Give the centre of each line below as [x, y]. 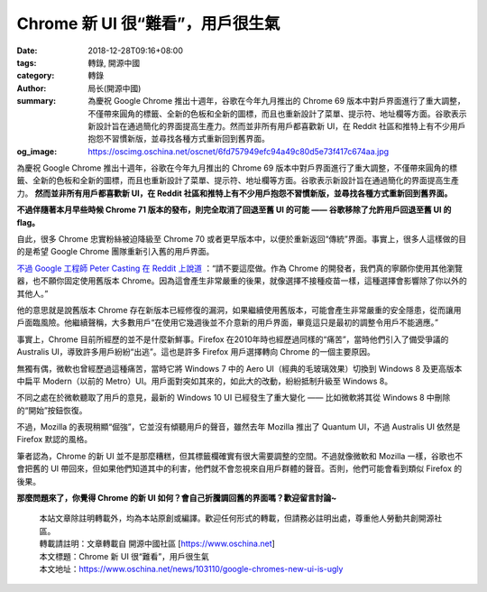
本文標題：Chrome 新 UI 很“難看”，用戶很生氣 [124, 556]
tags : [27, 62]
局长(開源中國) [115, 88]
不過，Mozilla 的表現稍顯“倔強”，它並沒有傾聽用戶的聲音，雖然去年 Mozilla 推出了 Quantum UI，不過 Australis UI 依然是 [239, 427]
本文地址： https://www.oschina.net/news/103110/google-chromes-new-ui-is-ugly [191, 569]
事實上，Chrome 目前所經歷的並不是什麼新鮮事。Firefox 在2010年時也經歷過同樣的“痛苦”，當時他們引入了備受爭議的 [233, 339]
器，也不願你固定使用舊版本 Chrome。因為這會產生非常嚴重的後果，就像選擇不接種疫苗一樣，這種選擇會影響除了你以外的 [242, 281]
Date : [27, 51]
